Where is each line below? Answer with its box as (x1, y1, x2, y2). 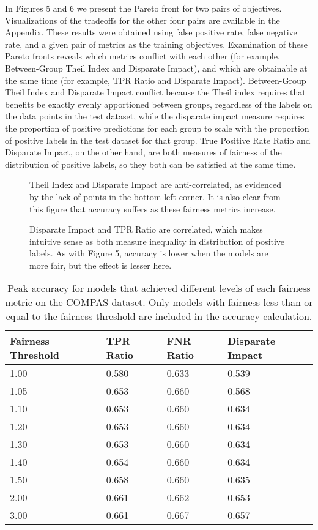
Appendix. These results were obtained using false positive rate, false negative (5, 26, 297, 39)
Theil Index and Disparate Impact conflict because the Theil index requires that (5, 86, 306, 99)
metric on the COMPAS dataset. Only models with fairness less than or (5, 295, 313, 310)
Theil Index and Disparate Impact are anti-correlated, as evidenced (29, 178, 281, 191)
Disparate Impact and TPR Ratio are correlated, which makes (29, 223, 263, 236)
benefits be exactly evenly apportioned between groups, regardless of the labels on (5, 97, 312, 110)
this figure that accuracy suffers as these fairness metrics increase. (29, 202, 276, 215)
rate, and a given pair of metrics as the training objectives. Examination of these (5, 37, 308, 50)
